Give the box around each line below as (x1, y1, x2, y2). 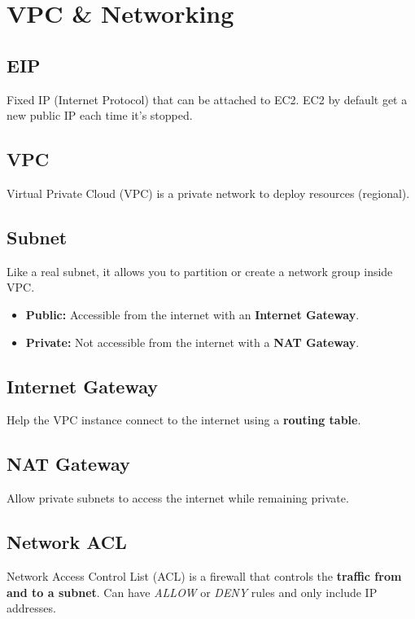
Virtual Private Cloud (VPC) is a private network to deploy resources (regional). (7, 184, 410, 201)
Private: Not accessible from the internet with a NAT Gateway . (25, 333, 360, 350)
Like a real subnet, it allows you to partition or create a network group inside (7, 262, 393, 279)
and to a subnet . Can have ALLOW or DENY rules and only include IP (7, 583, 378, 600)
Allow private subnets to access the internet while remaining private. (7, 489, 349, 507)
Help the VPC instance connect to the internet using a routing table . (7, 411, 361, 428)
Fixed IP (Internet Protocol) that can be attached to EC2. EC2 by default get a (7, 90, 408, 108)
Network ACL (7, 529, 127, 555)
